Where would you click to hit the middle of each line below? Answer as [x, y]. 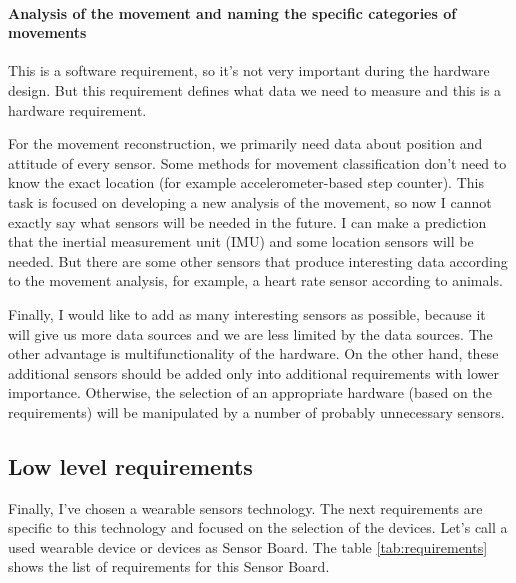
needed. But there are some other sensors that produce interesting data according [258, 260]
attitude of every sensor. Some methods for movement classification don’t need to [257, 162]
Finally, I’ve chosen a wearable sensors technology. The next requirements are [245, 507]
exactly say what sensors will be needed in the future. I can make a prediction [247, 221]
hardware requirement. [77, 109]
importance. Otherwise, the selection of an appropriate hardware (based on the [250, 392]
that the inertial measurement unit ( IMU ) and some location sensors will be [241, 241]
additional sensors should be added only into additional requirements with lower [253, 372]
